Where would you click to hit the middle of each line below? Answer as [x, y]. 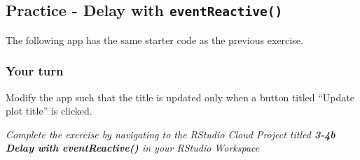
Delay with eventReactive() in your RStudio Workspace [133, 148]
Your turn [35, 71]
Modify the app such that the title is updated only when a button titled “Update [180, 97]
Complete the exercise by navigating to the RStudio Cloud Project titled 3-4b [171, 134]
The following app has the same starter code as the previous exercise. [154, 39]
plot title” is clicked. [49, 111]
